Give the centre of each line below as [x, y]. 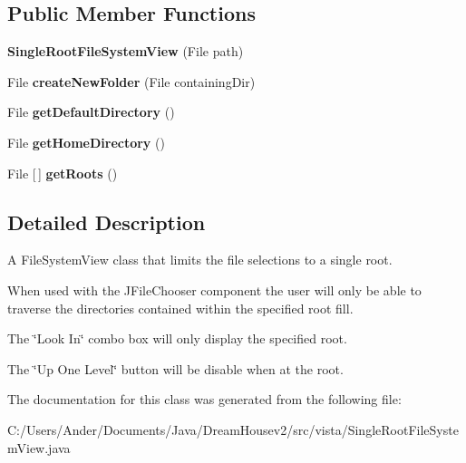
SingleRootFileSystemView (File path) [126, 51]
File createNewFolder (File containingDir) [131, 81]
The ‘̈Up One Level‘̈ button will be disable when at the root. [175, 368]
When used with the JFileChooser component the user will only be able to [214, 289]
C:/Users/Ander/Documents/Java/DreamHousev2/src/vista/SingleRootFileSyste [233, 429]
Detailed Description [107, 222]
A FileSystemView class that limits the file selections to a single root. [200, 260]
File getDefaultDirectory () [91, 112]
